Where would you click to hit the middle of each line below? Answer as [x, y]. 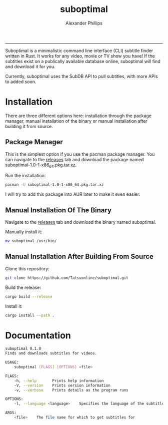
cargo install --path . [30, 315]
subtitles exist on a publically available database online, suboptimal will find [83, 61]
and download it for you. [30, 67]
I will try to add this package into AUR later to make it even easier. [73, 194]
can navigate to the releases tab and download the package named [74, 159]
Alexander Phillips [84, 23]
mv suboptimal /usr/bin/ [31, 241]
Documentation [38, 335]
